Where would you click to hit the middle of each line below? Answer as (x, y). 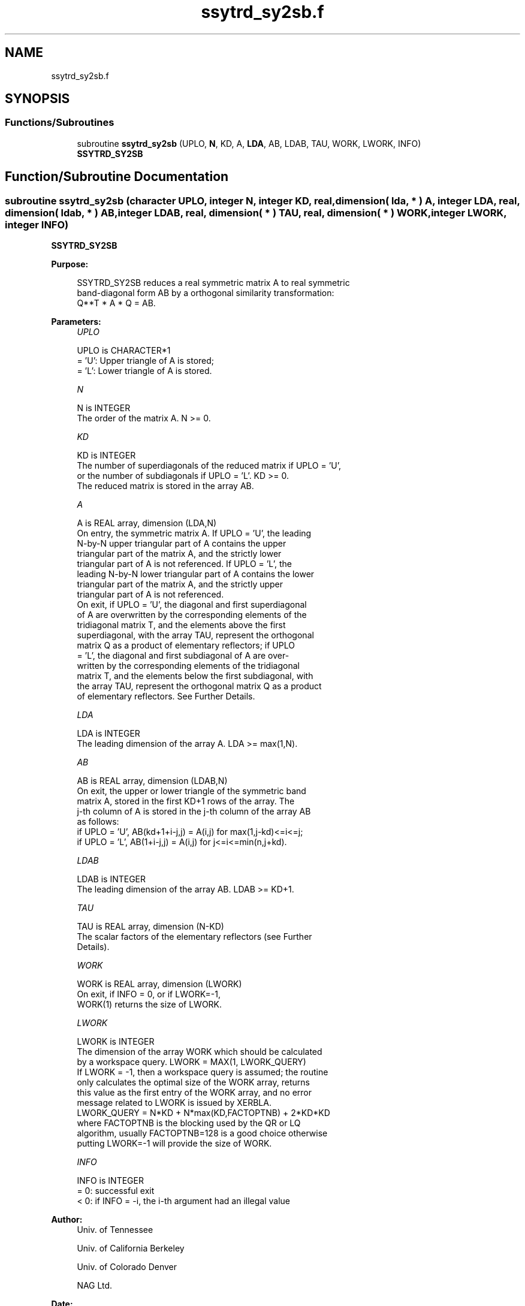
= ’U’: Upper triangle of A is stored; (146, 361)
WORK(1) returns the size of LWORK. (150, 1005)
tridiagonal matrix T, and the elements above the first (181, 625)
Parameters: (76, 322)
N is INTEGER (104, 408)
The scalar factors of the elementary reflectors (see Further (194, 937)
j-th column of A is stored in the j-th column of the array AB (194, 812)
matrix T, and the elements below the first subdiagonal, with (195, 676)
